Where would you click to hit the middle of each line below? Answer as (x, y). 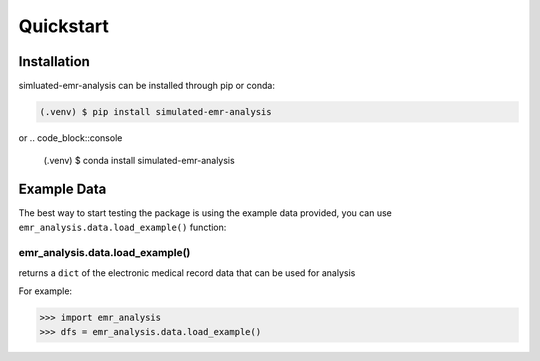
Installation (54, 61)
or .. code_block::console (70, 138)
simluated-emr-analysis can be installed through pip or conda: (146, 86)
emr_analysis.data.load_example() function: (122, 227)
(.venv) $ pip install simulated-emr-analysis (155, 112)
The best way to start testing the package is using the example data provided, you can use (205, 213)
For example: (45, 291)
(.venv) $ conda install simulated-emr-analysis (139, 161)
